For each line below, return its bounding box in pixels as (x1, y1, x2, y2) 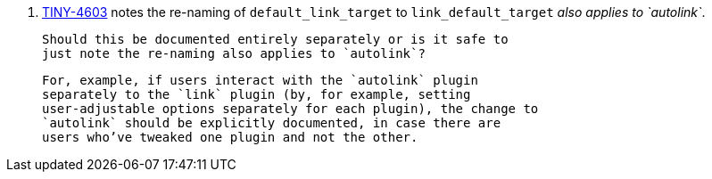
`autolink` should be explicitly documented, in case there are (42, 116, 501, 130)
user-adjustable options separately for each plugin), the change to (42, 102, 539, 116)
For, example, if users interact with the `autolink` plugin (42, 73, 478, 87)
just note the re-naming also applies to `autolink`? (42, 46, 426, 61)
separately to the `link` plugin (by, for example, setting (42, 87, 471, 102)
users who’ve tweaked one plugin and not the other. (42, 130, 418, 144)
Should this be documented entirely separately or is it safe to (42, 32, 509, 46)
